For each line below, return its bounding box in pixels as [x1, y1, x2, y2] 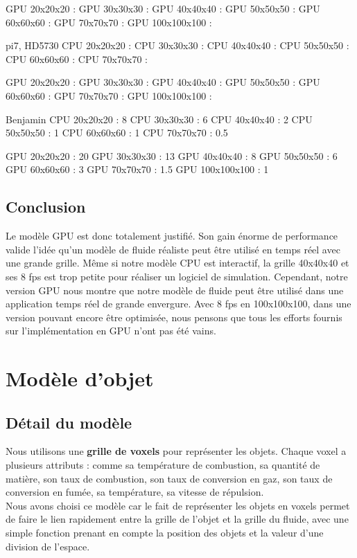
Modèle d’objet [6, 364, 154, 393]
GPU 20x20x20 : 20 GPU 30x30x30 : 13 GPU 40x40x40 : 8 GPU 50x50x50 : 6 [6, 148, 338, 163]
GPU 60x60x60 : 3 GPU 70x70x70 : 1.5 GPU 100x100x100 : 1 [6, 162, 269, 177]
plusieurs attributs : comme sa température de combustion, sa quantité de [6, 458, 320, 472]
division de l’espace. [6, 539, 90, 553]
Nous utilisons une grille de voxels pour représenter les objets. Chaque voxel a [6, 444, 347, 458]
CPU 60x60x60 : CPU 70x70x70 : [6, 51, 148, 66]
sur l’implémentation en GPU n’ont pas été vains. [6, 323, 216, 338]
